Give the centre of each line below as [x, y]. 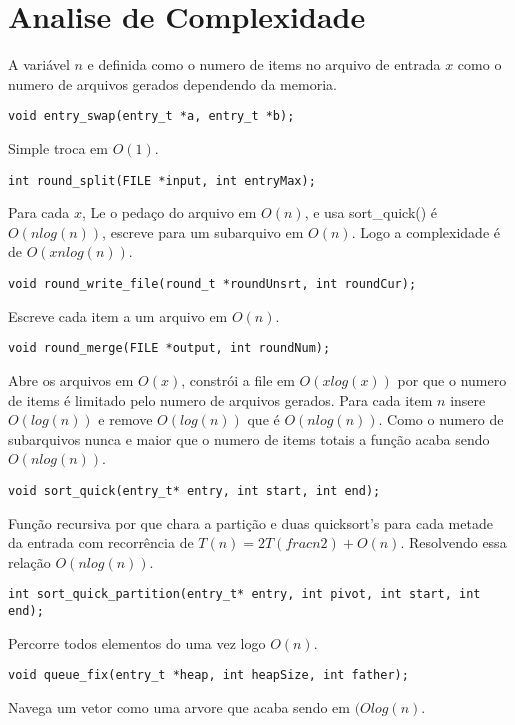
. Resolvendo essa [453, 542]
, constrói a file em [238, 379]
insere [468, 399]
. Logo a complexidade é [425, 231]
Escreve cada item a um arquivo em [118, 315]
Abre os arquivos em [71, 379]
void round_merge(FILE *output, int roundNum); [169, 348]
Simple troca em [58, 147]
